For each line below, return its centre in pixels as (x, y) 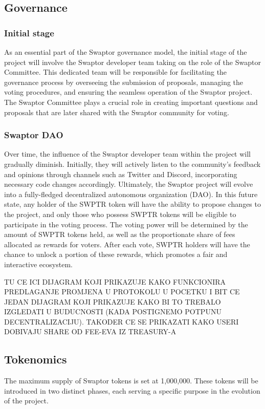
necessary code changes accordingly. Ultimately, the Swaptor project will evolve (129, 184)
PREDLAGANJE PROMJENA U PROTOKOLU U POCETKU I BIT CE (122, 292)
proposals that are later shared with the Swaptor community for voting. (117, 112)
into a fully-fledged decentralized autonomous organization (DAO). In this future (131, 194)
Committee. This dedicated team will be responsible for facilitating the (116, 72)
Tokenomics (36, 359)
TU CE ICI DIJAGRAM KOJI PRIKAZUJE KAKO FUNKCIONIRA (115, 281)
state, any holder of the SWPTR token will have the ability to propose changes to (132, 204)
